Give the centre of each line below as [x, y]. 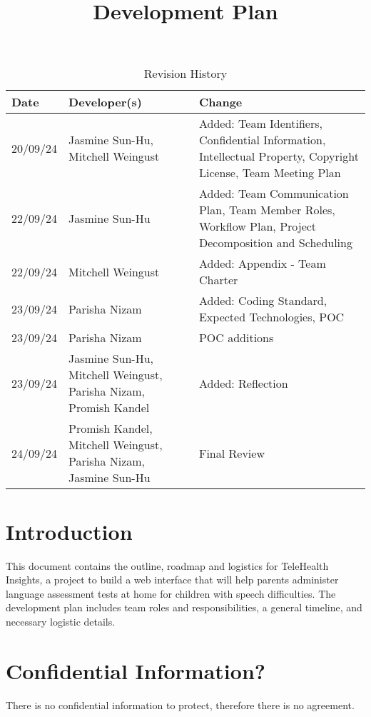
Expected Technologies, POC [271, 317]
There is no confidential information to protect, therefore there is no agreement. [180, 705]
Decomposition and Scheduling [275, 243]
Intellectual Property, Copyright [279, 156]
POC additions [236, 338]
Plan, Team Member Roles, [267, 210]
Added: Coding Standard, [263, 301]
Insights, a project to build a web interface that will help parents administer [172, 580]
